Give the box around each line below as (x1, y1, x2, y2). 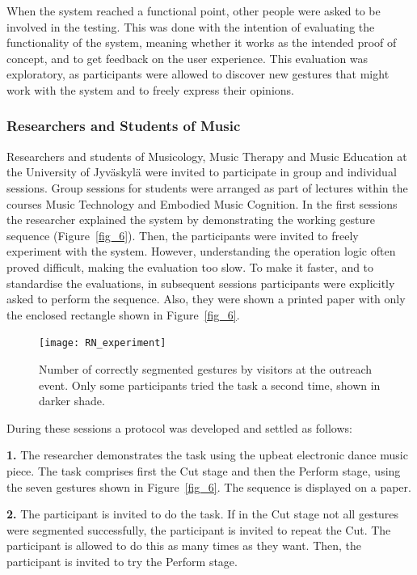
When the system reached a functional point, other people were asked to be (6, 2, 381, 19)
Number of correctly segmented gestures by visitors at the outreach (39, 360, 373, 377)
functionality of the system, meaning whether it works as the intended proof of (6, 34, 397, 51)
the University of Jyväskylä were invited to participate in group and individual (6, 163, 397, 180)
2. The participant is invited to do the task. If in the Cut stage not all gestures (6, 505, 399, 522)
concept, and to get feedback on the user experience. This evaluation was (6, 49, 369, 66)
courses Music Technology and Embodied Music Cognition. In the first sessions (6, 195, 398, 212)
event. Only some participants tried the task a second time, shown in (39, 376, 381, 393)
